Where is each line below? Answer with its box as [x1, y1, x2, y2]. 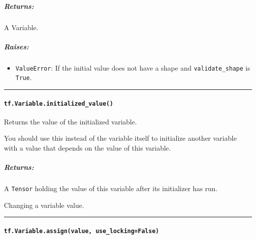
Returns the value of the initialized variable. [4, 116, 137, 126]
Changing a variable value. [4, 199, 84, 210]
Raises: [4, 41, 29, 51]
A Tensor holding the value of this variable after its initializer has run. [4, 183, 218, 194]
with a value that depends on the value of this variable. [4, 143, 171, 153]
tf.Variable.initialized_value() [4, 100, 113, 107]
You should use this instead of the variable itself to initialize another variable [4, 133, 237, 143]
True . [15, 72, 32, 82]
